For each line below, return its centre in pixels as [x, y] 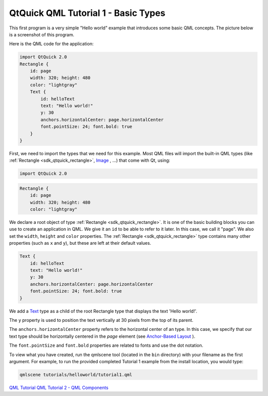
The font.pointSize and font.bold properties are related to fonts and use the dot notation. [106, 345]
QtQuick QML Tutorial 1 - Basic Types [87, 13]
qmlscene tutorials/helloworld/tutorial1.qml [76, 375]
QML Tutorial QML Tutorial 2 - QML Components [59, 388]
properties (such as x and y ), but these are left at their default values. [80, 243]
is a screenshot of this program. [42, 34]
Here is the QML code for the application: [51, 44]
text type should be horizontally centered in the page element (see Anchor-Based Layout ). [102, 336]
